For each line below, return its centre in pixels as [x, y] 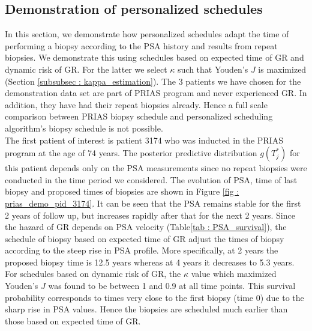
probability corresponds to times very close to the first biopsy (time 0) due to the [154, 297]
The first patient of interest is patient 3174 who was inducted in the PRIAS [144, 140]
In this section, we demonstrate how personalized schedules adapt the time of [147, 34]
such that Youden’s [213, 69]
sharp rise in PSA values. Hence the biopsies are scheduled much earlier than [146, 309]
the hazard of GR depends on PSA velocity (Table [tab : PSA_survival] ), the [146, 227]
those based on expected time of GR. [73, 320]
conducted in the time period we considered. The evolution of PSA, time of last [151, 179]
